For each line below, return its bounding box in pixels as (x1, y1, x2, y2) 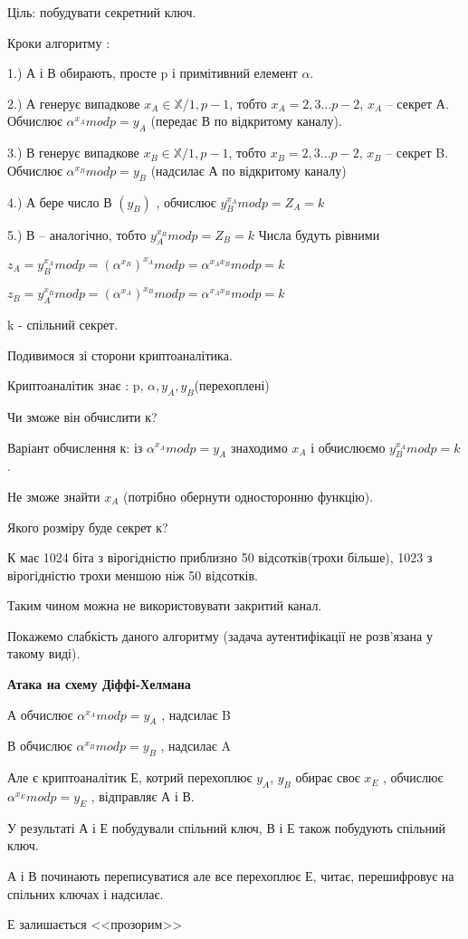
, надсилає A (160, 736, 231, 755)
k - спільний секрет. (7, 314, 119, 333)
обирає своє (295, 768, 360, 787)
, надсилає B (161, 704, 232, 723)
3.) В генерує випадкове (7, 143, 139, 162)
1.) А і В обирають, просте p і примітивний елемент (7, 63, 298, 82)
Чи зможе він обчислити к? (7, 407, 158, 426)
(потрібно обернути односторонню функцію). (123, 486, 374, 505)
